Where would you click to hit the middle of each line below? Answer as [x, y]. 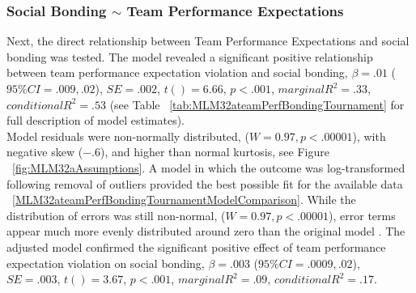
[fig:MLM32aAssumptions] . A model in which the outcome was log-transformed [209, 167]
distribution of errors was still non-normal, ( [116, 215]
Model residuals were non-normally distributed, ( [128, 136]
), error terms [362, 215]
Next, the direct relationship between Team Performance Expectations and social [208, 41]
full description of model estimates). [96, 120]
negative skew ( [45, 152]
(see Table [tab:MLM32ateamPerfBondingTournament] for [257, 104]
